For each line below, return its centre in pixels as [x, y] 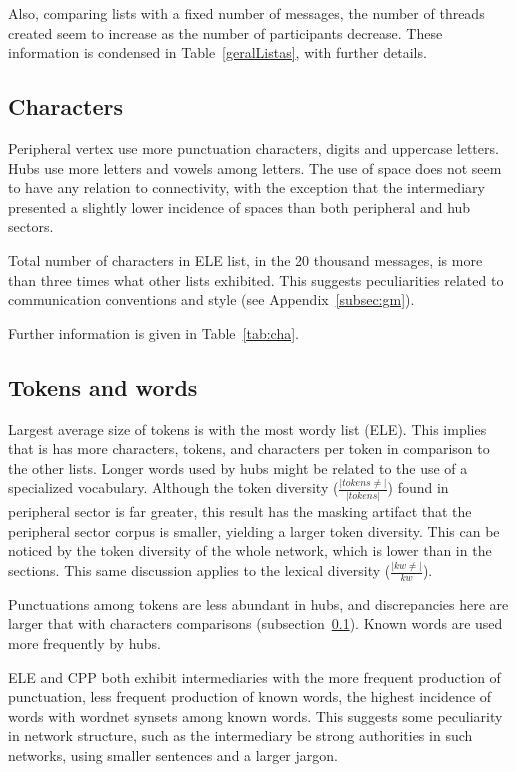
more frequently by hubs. [85, 643]
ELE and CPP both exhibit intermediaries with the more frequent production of [254, 676]
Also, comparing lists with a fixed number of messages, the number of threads [246, 13]
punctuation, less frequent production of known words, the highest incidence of [250, 696]
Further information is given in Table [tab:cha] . [153, 332]
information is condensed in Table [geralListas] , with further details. [217, 52]
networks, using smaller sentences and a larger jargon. [173, 755]
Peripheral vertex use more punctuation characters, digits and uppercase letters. [253, 147]
